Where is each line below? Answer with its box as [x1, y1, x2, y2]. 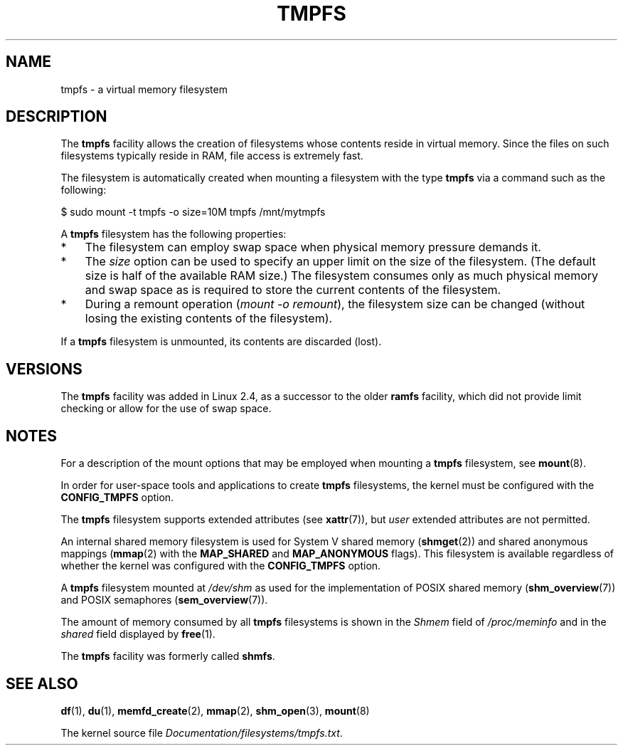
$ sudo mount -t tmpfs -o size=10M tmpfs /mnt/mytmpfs [60, 206, 326, 219]
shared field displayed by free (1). [60, 628, 215, 641]
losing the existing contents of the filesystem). [85, 311, 333, 326]
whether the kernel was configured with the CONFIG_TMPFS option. [60, 560, 381, 572]
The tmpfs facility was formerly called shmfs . [60, 650, 275, 663]
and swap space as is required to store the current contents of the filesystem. [85, 283, 501, 298]
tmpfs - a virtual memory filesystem [60, 83, 228, 95]
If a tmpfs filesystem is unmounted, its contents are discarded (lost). [60, 335, 382, 348]
